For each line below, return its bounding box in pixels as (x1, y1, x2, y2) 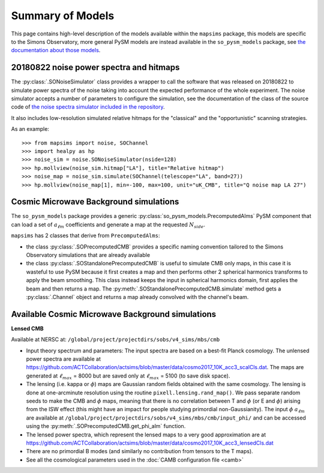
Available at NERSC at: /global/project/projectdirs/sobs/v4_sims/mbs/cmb (11, 336, 220, 343)
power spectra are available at (26, 355, 101, 363)
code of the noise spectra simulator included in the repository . (11, 103, 165, 110)
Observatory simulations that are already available (26, 252, 150, 258)
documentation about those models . (11, 47, 101, 54)
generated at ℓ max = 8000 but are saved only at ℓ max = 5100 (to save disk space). (26, 372, 230, 381)
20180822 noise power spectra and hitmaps (11, 62, 180, 73)
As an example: (11, 125, 49, 133)
